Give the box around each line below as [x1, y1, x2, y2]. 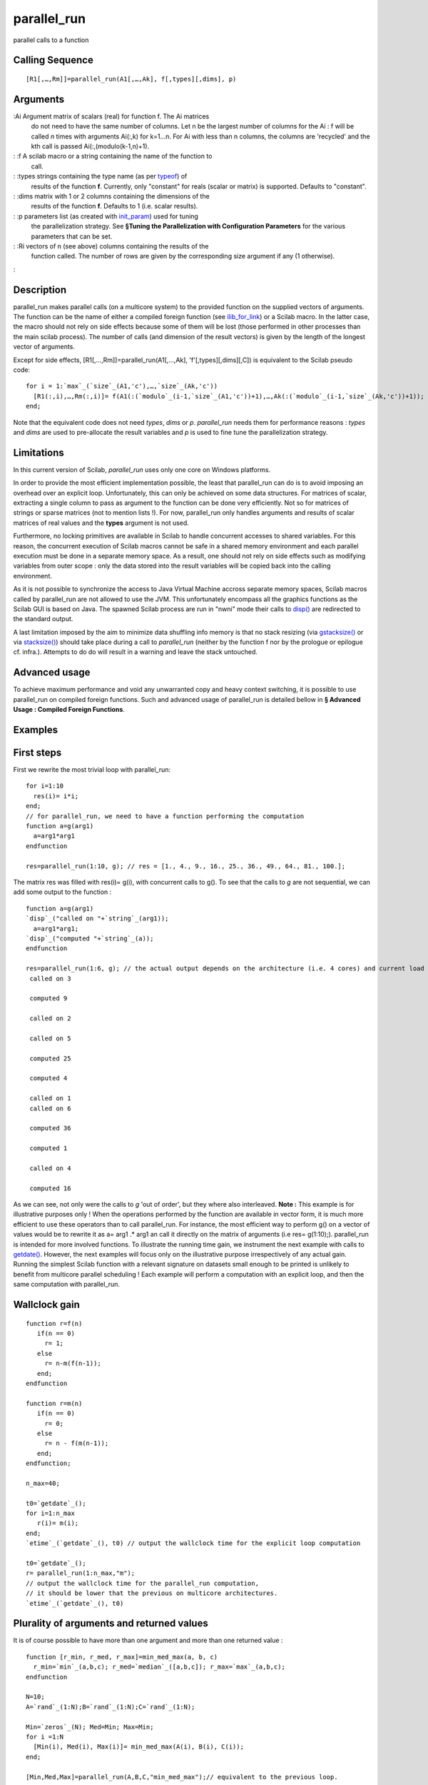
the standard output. [13, 615, 73, 623]
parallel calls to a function [13, 36, 89, 44]
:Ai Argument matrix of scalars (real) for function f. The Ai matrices [13, 111, 210, 121]
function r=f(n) [26, 1319, 83, 1327]
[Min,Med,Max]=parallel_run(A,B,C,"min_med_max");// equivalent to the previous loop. [26, 1773, 338, 1781]
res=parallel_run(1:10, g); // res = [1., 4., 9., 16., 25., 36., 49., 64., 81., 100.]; [26, 862, 346, 870]
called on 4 [29, 1164, 71, 1172]
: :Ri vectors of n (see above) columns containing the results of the [13, 241, 209, 250]
